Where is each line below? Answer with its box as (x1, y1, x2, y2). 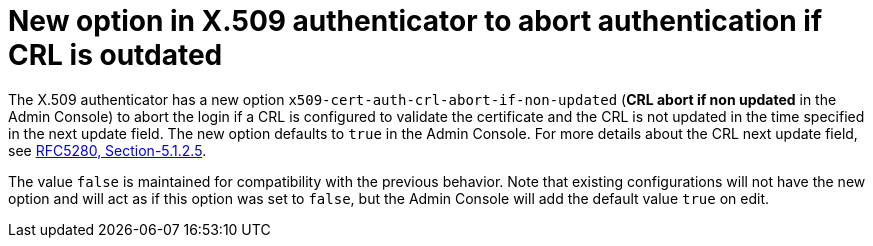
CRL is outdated (8, 38, 223, 72)
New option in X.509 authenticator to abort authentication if (8, 4, 823, 38)
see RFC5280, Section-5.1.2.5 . (8, 141, 207, 159)
